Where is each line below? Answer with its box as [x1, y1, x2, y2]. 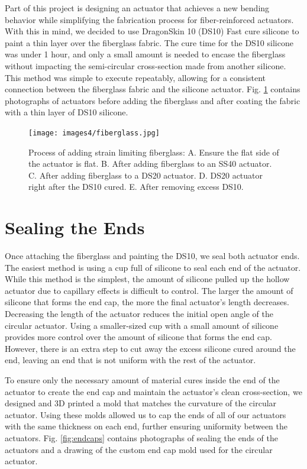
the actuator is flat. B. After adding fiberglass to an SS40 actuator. [28, 157, 272, 170]
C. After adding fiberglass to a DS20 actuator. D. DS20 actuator [28, 169, 263, 181]
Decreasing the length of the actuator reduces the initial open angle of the [5, 308, 273, 320]
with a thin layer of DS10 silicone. [5, 106, 128, 118]
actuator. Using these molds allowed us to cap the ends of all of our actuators [5, 408, 286, 421]
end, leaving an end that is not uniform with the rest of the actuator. [5, 354, 256, 366]
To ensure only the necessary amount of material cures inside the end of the [5, 374, 280, 386]
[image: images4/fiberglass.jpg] [28, 128, 160, 137]
